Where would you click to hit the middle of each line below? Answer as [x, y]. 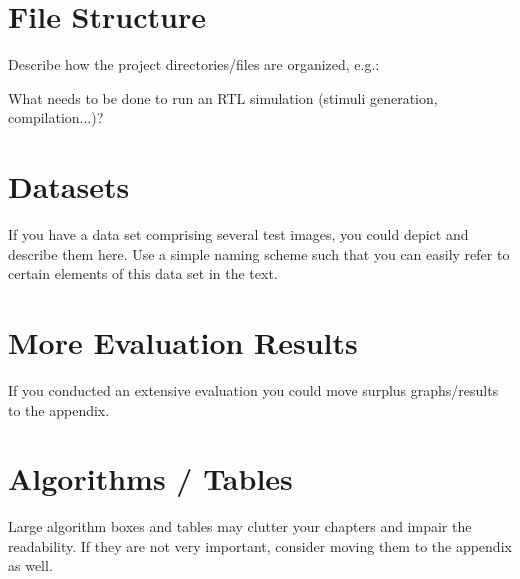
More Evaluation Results [183, 342]
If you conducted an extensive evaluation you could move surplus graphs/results [253, 389]
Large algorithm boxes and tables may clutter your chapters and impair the [240, 526]
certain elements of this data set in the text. [143, 273]
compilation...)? [56, 117]
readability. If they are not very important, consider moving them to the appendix [260, 545]
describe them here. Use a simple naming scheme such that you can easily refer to [259, 253]
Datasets [69, 186]
